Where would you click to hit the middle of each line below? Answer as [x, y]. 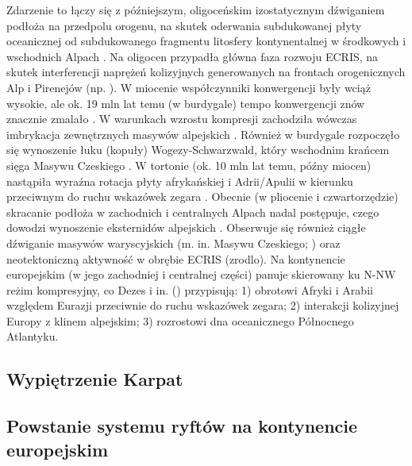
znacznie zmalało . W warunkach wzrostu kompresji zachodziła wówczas [182, 119]
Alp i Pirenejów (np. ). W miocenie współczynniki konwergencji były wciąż [189, 87]
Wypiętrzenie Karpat [95, 379]
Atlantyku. [33, 336]
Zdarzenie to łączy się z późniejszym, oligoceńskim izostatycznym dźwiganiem [196, 10]
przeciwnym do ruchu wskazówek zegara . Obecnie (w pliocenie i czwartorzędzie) [202, 196]
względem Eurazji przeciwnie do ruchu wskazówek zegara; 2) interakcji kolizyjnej [203, 305]
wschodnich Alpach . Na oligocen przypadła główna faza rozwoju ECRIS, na [193, 56]
